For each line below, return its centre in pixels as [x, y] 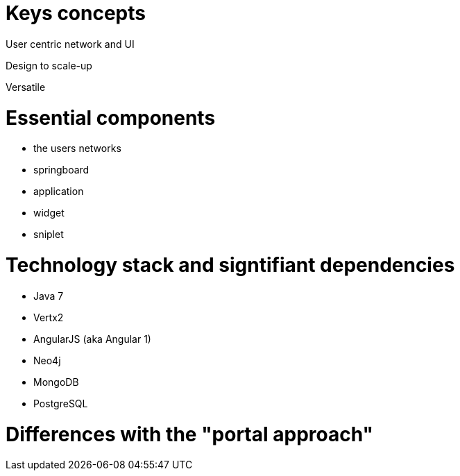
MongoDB [56, 382]
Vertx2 [49, 317]
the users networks [77, 148]
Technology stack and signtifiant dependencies [230, 265]
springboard [61, 170]
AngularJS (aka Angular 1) [92, 339]
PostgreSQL [61, 403]
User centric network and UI [70, 44]
